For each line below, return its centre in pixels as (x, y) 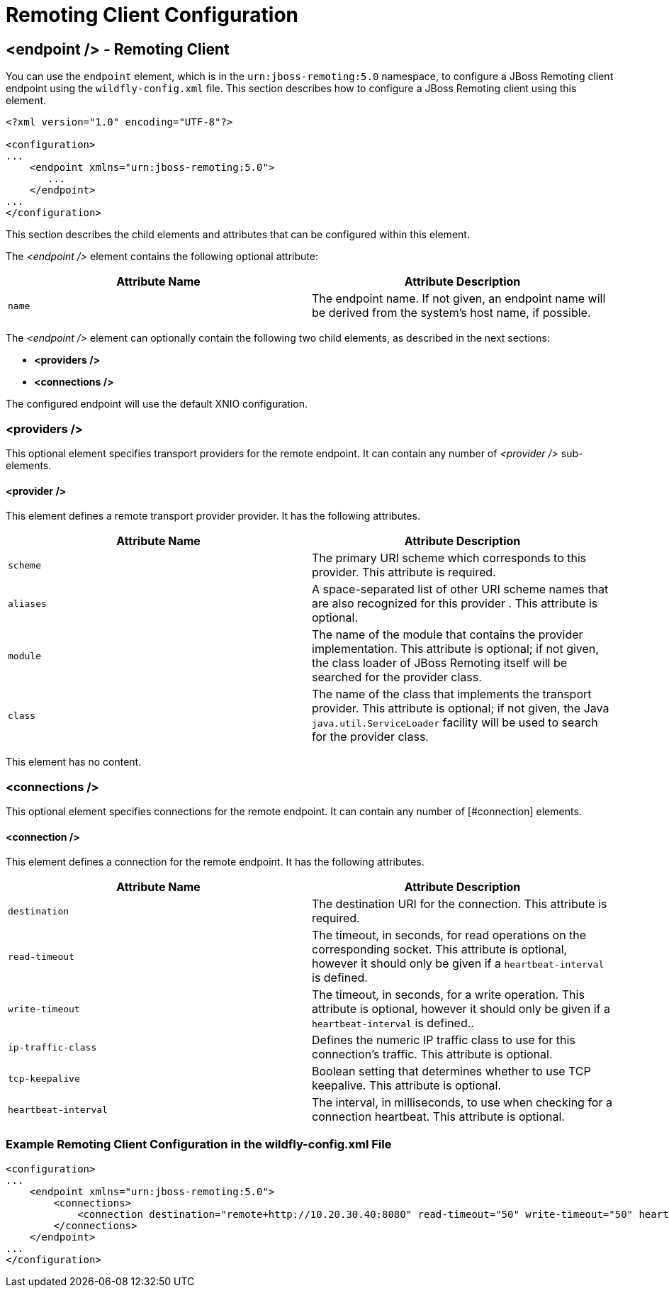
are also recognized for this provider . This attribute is (455, 604)
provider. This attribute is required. (404, 572)
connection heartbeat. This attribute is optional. (438, 1117)
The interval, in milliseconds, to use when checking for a (462, 1103)
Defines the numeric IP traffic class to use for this (444, 1040)
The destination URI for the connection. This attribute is (460, 904)
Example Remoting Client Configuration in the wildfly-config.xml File (199, 1144)
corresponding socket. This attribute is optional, (440, 950)
